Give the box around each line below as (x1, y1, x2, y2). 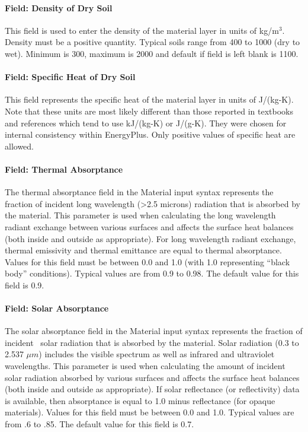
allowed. (5, 139, 34, 152)
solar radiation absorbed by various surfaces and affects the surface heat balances (5, 371, 300, 383)
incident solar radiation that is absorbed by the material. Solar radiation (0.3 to (5, 336, 299, 348)
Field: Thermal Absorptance (5, 163, 123, 175)
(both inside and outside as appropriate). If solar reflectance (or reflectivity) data (5, 383, 300, 395)
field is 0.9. (5, 278, 44, 291)
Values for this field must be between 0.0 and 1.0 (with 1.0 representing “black (5, 255, 290, 268)
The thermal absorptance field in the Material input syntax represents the (5, 186, 274, 198)
